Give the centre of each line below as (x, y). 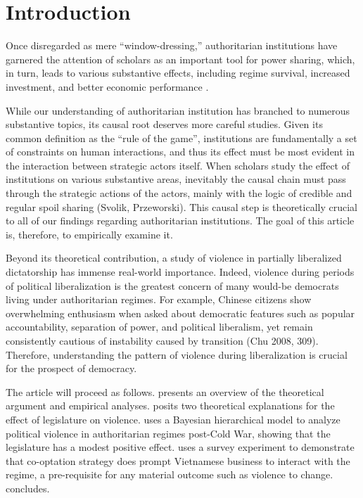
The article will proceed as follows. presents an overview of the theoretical (165, 391)
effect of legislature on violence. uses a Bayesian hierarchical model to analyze (173, 419)
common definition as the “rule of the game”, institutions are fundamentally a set (181, 138)
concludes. (28, 488)
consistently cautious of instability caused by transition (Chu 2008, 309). (162, 340)
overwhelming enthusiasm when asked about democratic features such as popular (180, 313)
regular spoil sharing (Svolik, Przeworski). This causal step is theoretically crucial (181, 206)
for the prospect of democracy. (71, 368)
